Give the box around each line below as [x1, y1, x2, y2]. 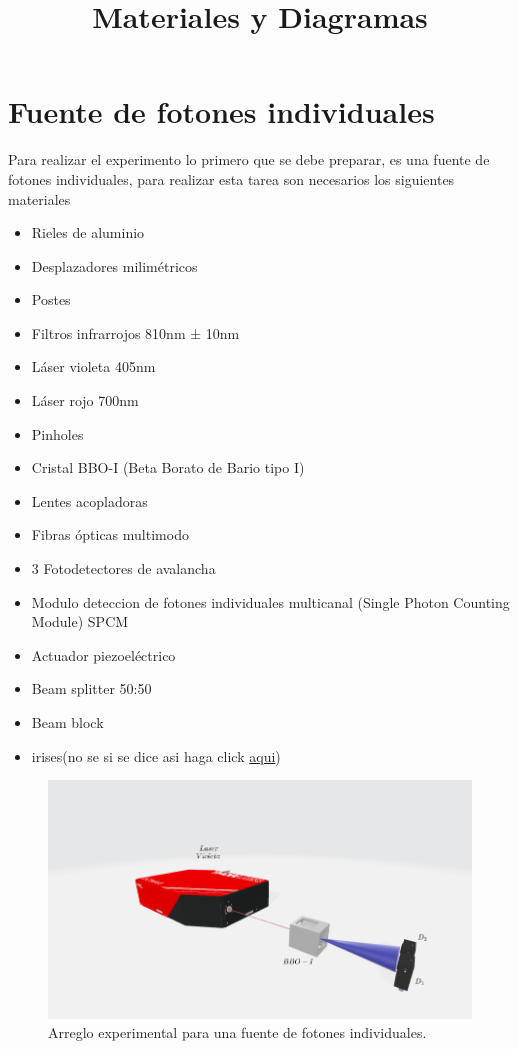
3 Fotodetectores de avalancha [31, 558, 216, 579]
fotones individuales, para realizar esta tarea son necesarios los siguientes [8, 168, 455, 189]
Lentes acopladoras [31, 490, 148, 511]
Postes [31, 289, 71, 310]
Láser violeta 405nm [31, 356, 156, 377]
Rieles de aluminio [31, 222, 145, 243]
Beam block [31, 712, 104, 732]
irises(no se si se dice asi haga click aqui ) [31, 745, 281, 766]
